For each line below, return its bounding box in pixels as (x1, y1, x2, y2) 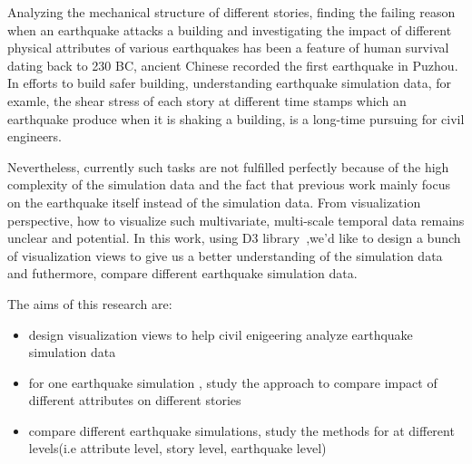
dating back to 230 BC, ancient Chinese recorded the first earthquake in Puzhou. (7, 55, 458, 74)
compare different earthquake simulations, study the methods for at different (28, 420, 455, 440)
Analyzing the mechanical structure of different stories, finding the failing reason (7, 3, 456, 21)
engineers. (7, 127, 63, 146)
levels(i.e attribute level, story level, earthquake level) (28, 439, 327, 458)
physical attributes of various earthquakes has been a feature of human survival (7, 38, 449, 57)
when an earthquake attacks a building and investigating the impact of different (7, 20, 452, 39)
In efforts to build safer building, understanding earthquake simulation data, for (7, 73, 452, 92)
